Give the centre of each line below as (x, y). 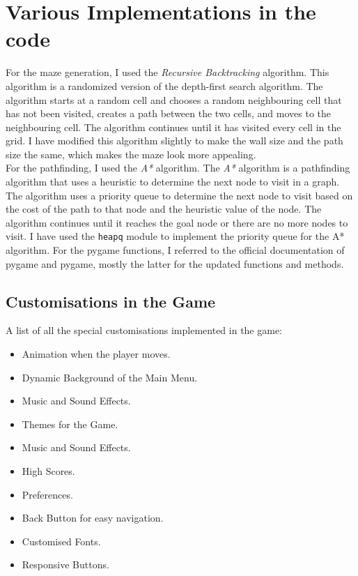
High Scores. (48, 471)
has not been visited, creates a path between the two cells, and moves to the (169, 113)
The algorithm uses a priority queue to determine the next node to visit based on (179, 195)
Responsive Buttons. (65, 564)
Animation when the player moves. (96, 354)
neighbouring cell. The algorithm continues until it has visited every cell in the (173, 127)
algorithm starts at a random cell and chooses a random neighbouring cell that (174, 99)
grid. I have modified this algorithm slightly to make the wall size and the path (174, 141)
